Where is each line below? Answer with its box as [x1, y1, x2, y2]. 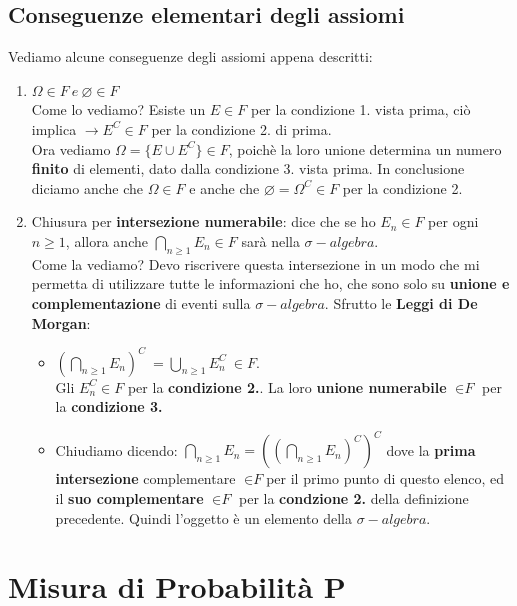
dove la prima [386, 439, 476, 460]
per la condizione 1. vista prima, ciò [250, 99, 471, 120]
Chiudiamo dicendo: [55, 439, 178, 460]
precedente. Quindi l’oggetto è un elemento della [55, 507, 352, 528]
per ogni [428, 211, 479, 232]
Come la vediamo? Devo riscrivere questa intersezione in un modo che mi [31, 253, 480, 274]
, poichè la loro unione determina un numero [228, 138, 502, 159]
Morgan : [31, 312, 91, 333]
